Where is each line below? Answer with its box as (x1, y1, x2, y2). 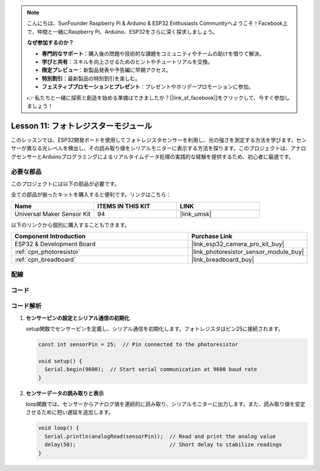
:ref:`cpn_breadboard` (14, 255, 76, 263)
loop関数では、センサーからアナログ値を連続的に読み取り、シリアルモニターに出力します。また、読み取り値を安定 (25, 400, 306, 408)
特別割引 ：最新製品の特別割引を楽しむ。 (41, 75, 140, 82)
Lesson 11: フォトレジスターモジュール (11, 120, 152, 131)
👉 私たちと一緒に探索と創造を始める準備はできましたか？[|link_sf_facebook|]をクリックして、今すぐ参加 (27, 94, 285, 101)
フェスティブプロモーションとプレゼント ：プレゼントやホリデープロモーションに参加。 (41, 83, 254, 90)
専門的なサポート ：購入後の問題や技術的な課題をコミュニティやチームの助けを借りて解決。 (41, 50, 265, 57)
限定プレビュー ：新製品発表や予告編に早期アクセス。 (41, 66, 172, 74)
